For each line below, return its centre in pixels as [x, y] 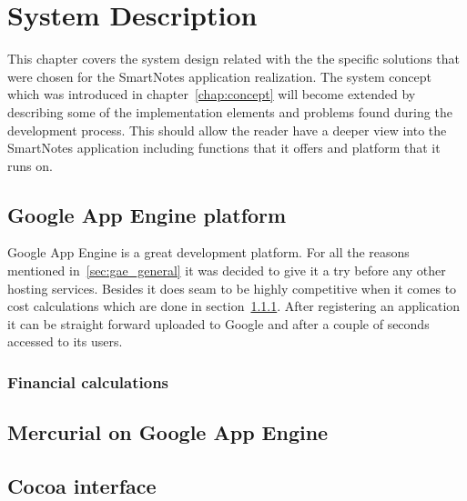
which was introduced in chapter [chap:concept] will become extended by [212, 94]
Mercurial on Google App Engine [168, 432]
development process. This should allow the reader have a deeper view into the [227, 130]
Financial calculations [88, 381]
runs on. [30, 165]
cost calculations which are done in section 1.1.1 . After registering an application [234, 306]
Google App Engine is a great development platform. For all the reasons [208, 252]
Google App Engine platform [147, 214]
